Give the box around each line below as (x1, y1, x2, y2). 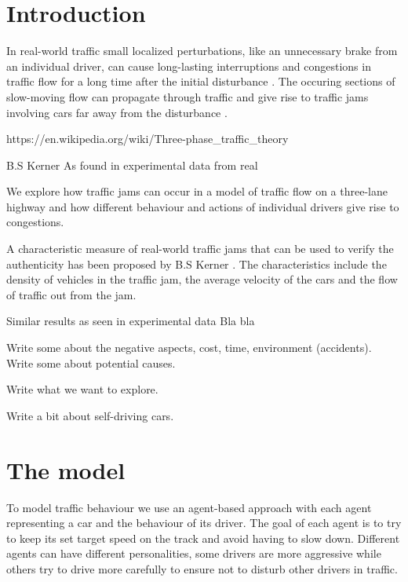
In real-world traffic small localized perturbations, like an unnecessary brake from (6, 42, 398, 59)
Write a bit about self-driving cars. (6, 407, 174, 423)
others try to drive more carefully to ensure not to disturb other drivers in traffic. (6, 560, 398, 577)
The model (6, 453, 126, 485)
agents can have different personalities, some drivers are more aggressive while (6, 545, 381, 562)
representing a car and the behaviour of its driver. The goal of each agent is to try (6, 514, 402, 531)
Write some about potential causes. (6, 354, 176, 371)
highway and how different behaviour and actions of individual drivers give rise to (6, 198, 399, 214)
